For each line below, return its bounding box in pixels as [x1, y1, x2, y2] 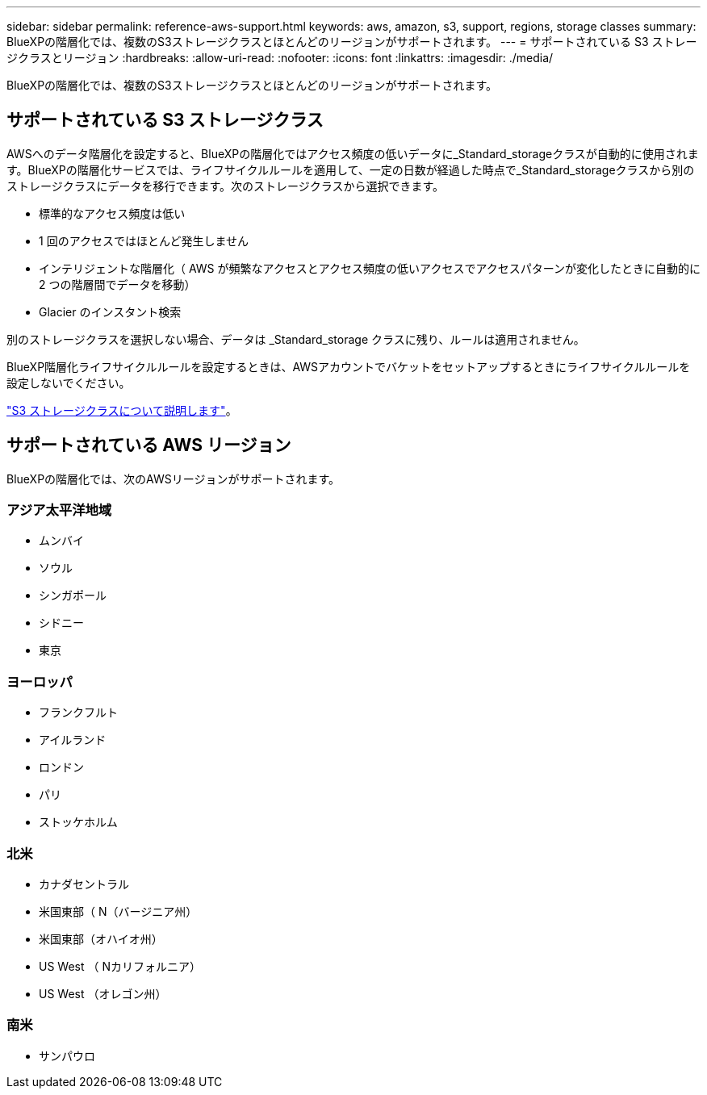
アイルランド [39, 733, 107, 747]
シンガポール [39, 588, 107, 603]
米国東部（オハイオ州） [39, 931, 163, 946]
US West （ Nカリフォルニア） [39, 959, 201, 973]
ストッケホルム [39, 815, 118, 830]
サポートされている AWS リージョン [6, 435, 291, 456]
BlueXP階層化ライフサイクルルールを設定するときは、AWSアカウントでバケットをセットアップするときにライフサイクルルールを [6, 359, 691, 374]
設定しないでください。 [6, 375, 131, 390]
